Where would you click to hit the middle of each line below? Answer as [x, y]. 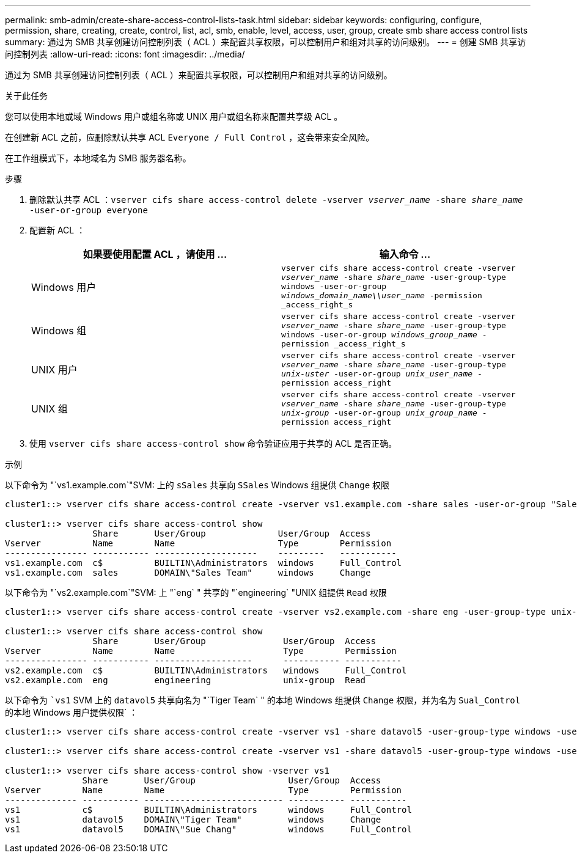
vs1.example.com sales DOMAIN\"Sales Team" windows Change [188, 573]
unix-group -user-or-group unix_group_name [379, 413]
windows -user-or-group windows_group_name [379, 335]
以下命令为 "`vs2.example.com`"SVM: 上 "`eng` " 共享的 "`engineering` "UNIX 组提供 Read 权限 [196, 592]
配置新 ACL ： [57, 230]
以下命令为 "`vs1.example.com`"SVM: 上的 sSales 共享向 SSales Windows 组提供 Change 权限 [197, 485]
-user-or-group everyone [89, 210]
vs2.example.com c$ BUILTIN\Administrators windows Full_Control [206, 670]
